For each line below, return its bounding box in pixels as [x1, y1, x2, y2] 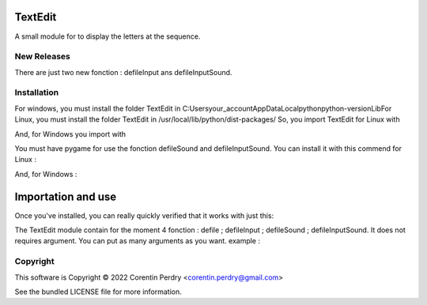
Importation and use [14, 190, 117, 203]
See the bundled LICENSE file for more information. [14, 287, 182, 296]
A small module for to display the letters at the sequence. [14, 32, 201, 41]
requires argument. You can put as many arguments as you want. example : [14, 236, 261, 246]
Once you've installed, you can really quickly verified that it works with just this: [14, 210, 274, 220]
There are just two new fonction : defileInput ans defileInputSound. [14, 67, 232, 77]
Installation [14, 87, 59, 98]
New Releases [14, 51, 70, 62]
